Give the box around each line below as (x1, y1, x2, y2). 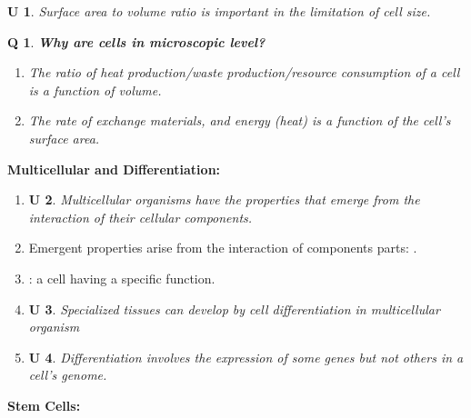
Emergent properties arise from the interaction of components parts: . (28, 238, 417, 257)
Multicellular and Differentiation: (7, 159, 221, 178)
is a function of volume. (28, 80, 162, 99)
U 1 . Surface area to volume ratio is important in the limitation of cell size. (7, 2, 431, 20)
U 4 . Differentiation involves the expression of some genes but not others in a (28, 347, 464, 366)
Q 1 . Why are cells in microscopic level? (7, 32, 266, 51)
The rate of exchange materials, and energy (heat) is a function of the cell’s (28, 111, 451, 130)
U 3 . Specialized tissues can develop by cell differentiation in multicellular (28, 299, 440, 318)
